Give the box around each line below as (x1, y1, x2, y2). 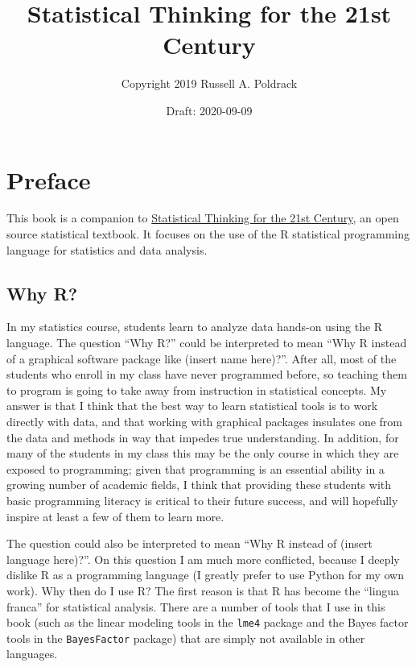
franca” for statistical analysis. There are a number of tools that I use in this (6, 598, 385, 615)
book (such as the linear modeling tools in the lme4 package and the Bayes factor (6, 614, 409, 631)
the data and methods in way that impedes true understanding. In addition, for (6, 429, 399, 445)
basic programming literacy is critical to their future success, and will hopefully (6, 491, 398, 508)
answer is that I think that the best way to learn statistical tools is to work (6, 397, 378, 414)
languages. (6, 645, 58, 662)
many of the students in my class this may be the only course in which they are (6, 445, 399, 462)
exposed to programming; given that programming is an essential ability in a (6, 460, 385, 477)
